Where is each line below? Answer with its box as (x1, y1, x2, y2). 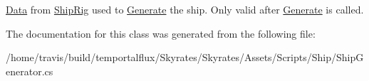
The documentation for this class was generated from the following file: (6, 26, 316, 40)
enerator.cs (6, 63, 53, 78)
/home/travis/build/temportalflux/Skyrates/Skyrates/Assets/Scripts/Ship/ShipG (6, 50, 364, 65)
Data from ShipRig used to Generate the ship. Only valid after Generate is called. (6, 2, 364, 16)
